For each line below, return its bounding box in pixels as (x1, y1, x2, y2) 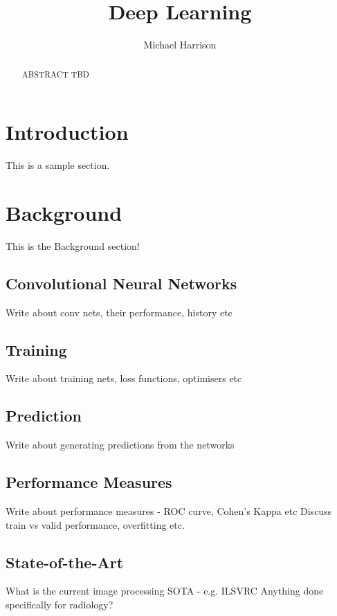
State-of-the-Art (6, 551, 124, 572)
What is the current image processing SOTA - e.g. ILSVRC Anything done (6, 583, 324, 598)
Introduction (6, 118, 129, 146)
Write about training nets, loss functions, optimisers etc (6, 371, 242, 386)
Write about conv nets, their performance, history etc (6, 305, 233, 319)
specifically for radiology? (6, 597, 113, 611)
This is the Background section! (6, 238, 140, 253)
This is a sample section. (6, 158, 110, 172)
